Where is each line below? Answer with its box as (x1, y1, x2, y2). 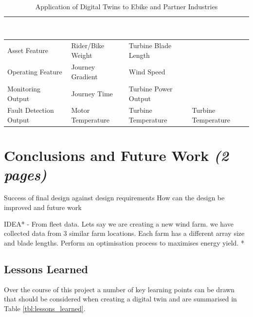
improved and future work (4, 202, 82, 212)
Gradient (71, 71, 98, 82)
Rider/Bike (71, 40, 105, 51)
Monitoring (7, 83, 41, 93)
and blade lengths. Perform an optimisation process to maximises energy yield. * (4, 237, 244, 247)
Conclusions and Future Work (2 (4, 145, 229, 166)
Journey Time (71, 88, 113, 98)
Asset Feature (7, 45, 48, 55)
